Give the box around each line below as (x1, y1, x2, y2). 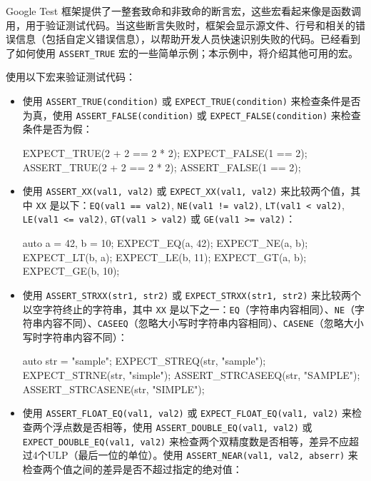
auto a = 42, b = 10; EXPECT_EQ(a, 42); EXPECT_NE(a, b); (22, 236, 308, 250)
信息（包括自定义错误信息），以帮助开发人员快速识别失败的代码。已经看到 (15, 31, 360, 46)
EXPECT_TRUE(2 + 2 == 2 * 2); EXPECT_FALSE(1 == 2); (22, 145, 308, 160)
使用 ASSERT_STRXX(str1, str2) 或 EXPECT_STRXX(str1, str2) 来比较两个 (22, 287, 362, 302)
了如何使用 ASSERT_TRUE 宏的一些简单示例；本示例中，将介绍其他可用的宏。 (6, 45, 359, 60)
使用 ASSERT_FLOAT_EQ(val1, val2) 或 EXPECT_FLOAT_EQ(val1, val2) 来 (22, 405, 352, 420)
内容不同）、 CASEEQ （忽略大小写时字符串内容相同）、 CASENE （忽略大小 (42, 315, 364, 330)
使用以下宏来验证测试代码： (6, 69, 136, 84)
